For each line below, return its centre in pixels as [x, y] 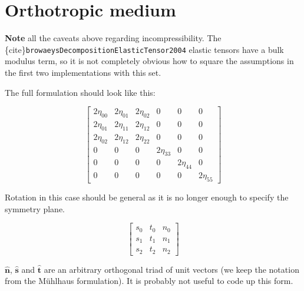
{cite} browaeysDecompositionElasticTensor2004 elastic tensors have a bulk [144, 49]
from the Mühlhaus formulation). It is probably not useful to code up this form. [149, 281]
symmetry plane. [35, 208]
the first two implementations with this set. [83, 72]
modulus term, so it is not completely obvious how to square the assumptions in [149, 61]
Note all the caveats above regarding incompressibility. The [113, 38]
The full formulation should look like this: [80, 92]
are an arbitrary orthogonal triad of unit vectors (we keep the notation [171, 269]
